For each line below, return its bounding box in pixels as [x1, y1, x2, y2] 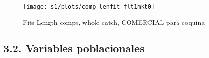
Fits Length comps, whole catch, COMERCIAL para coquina [23, 17, 205, 27]
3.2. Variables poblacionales [3, 40, 145, 55]
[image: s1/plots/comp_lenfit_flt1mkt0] [23, 3, 155, 10]
